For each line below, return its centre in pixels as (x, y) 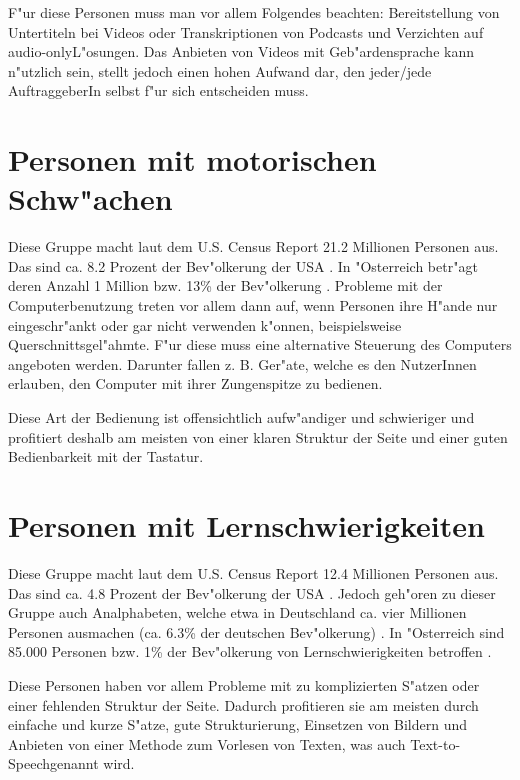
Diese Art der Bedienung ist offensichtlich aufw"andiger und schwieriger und (241, 417)
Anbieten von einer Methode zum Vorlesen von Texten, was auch (207, 743)
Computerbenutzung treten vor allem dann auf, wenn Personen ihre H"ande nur (253, 305)
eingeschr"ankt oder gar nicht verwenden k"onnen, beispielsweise (205, 324)
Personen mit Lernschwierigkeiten (246, 525)
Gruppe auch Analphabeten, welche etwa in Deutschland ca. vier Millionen (237, 612)
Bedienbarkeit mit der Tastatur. (106, 456)
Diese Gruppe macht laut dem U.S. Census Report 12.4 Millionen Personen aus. (253, 572)
